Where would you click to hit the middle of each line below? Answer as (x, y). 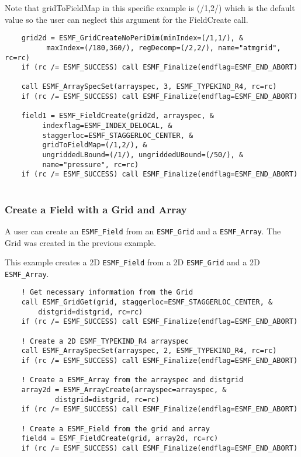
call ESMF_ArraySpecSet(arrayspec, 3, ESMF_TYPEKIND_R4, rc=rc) (149, 87)
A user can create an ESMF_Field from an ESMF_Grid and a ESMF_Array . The (143, 231)
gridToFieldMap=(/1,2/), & (95, 145)
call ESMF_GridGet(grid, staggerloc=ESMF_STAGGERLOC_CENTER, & (147, 302)
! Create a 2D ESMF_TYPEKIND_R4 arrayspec (105, 341)
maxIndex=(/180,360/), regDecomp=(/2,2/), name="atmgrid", (164, 48)
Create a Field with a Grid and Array (96, 209)
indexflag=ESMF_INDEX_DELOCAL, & (107, 126)
